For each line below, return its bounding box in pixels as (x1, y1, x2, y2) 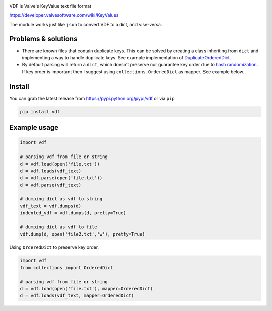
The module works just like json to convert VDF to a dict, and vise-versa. (9, 21, 162, 27)
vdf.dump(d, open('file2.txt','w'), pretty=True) (20, 231, 145, 237)
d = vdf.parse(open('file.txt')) (20, 175, 103, 181)
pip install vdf (20, 109, 60, 114)
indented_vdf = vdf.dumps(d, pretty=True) (20, 210, 126, 216)
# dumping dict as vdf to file (20, 224, 98, 230)
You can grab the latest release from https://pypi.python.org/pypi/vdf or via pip (9, 95, 175, 101)
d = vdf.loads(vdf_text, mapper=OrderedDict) (20, 293, 134, 299)
